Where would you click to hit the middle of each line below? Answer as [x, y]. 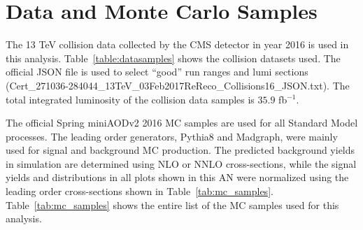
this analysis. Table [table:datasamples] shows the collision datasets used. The [173, 58]
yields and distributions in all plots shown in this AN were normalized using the [177, 177]
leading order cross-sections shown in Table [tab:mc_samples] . [140, 191]
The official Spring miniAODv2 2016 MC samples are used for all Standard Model [182, 123]
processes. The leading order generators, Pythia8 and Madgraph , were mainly [172, 136]
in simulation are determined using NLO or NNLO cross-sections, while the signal [181, 163]
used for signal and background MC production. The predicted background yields [180, 150]
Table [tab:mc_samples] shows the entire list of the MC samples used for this [172, 204]
